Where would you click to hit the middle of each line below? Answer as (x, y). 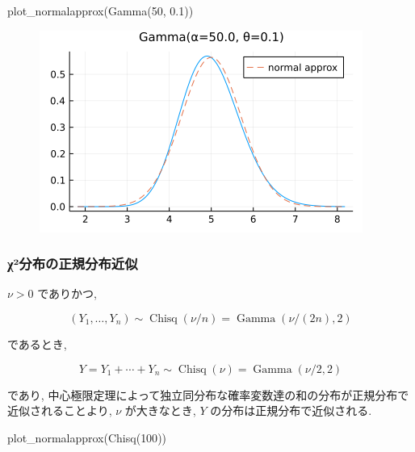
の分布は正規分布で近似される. (291, 410)
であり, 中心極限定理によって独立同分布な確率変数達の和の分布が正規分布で (208, 394)
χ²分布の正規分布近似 (73, 264)
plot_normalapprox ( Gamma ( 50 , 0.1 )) (101, 10)
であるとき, (37, 344)
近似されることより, (60, 410)
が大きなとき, (160, 410)
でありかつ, (67, 293)
